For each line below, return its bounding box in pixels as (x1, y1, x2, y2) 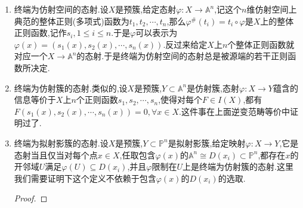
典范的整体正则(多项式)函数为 (14, 14, 129, 27)
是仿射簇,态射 (187, 81, 240, 94)
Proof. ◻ (14, 192, 48, 204)
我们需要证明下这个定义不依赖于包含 (14, 172, 156, 184)
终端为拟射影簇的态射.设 (14, 136, 109, 149)
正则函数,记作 (14, 26, 67, 39)
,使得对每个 (158, 93, 203, 106)
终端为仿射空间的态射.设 (14, 3, 109, 15)
